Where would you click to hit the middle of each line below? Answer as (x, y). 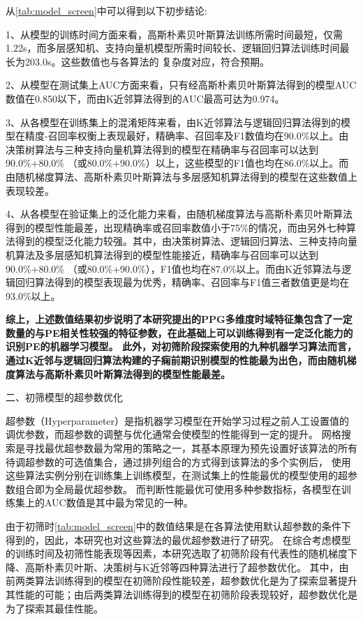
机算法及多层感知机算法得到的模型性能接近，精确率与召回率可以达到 (162, 254)
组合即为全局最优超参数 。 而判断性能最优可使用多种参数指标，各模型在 (178, 489)
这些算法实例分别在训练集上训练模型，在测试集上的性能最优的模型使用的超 (177, 475)
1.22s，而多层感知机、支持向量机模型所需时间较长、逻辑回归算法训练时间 (173, 48)
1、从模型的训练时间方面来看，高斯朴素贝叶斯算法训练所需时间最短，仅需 (174, 34)
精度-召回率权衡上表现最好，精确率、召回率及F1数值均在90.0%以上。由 (187, 136)
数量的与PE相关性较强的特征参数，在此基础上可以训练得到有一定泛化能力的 (179, 332)
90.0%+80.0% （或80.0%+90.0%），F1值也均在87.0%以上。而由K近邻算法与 (174, 268)
